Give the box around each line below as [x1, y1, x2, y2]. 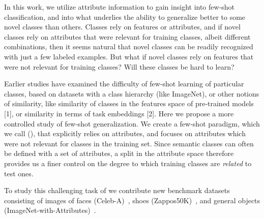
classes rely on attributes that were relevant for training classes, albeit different [4, 31, 251, 42]
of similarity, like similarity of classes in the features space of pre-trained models [4, 98, 254, 109]
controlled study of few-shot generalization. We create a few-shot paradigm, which [4, 118, 260, 129]
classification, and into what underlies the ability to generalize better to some [4, 11, 246, 22]
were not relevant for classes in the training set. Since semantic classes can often [4, 138, 254, 148]
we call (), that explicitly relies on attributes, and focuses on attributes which [4, 128, 246, 139]
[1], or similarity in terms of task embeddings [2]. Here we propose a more [4, 108, 234, 118]
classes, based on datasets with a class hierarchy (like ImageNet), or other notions [4, 88, 259, 99]
